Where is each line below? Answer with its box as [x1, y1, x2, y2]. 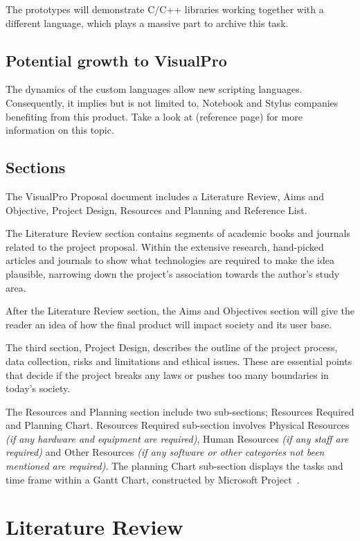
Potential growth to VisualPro [6, 49, 227, 71]
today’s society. [6, 381, 71, 396]
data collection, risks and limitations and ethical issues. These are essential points [6, 353, 352, 368]
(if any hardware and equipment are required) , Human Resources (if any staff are [6, 431, 349, 445]
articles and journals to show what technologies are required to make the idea [6, 253, 334, 267]
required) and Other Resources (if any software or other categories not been [6, 445, 325, 459]
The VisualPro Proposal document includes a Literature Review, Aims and [6, 188, 325, 203]
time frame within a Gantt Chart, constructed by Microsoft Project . [6, 472, 300, 486]
